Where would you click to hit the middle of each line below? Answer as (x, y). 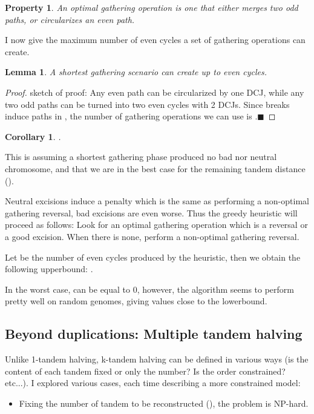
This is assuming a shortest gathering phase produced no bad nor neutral (141, 157)
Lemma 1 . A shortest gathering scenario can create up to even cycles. (136, 72)
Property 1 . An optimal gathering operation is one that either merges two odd (152, 7)
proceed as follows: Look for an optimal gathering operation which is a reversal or (156, 225)
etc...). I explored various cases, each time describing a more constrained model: (153, 383)
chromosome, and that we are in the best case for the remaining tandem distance (155, 168)
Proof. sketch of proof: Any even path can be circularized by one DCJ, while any (155, 92)
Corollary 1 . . (33, 136)
